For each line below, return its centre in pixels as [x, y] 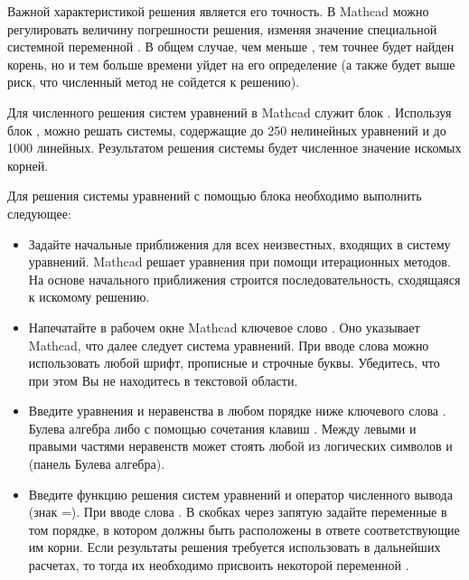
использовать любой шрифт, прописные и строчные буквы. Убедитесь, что [234, 363]
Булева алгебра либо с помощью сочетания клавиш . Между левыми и [222, 428]
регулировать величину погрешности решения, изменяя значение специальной [222, 28]
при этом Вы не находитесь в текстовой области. [163, 380]
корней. [28, 165]
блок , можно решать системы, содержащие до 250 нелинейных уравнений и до [227, 130]
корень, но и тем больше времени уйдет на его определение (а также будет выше [231, 64]
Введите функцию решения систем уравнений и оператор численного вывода [240, 494]
